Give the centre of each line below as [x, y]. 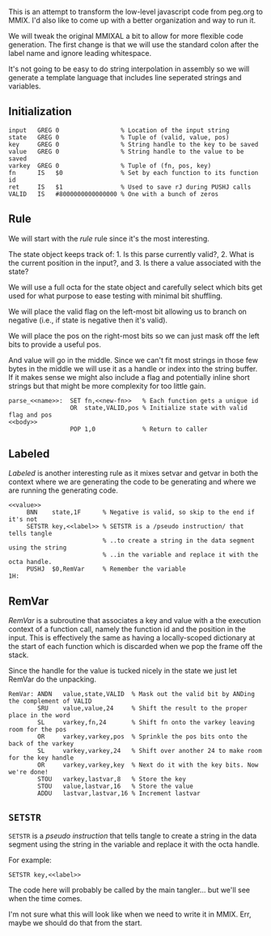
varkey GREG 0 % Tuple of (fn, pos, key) [110, 165]
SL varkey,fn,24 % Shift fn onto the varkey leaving [146, 723]
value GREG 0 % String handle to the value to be [126, 152]
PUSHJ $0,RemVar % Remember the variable [106, 569]
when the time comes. [45, 899]
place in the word [39, 716]
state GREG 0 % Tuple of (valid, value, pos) [119, 137]
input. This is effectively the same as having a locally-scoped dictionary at [132, 638]
